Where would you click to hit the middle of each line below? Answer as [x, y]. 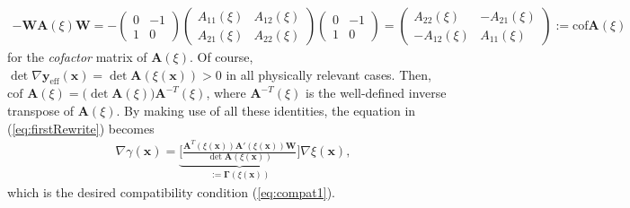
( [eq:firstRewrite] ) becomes [81, 128]
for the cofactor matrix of [77, 57]
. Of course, [221, 57]
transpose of [41, 111]
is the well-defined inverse [376, 93]
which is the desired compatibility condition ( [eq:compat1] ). [172, 191]
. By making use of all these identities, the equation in [266, 111]
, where [226, 93]
